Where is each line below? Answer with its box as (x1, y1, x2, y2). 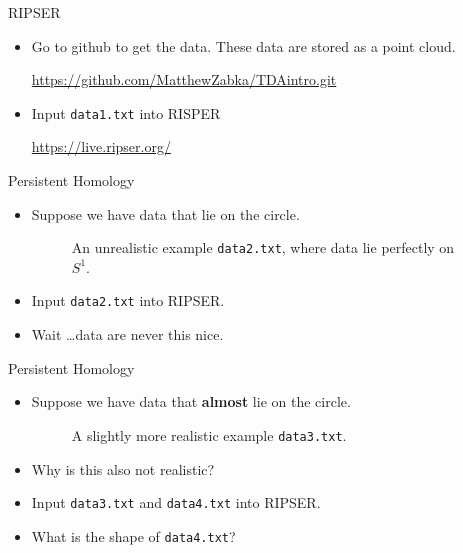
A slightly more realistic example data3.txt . (71, 424, 347, 445)
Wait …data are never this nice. (31, 324, 224, 345)
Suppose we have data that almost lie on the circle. (31, 391, 351, 412)
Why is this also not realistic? (31, 458, 215, 479)
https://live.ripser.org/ (31, 136, 171, 157)
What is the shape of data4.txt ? (31, 525, 236, 546)
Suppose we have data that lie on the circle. (31, 203, 300, 224)
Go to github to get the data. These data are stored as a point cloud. (31, 35, 456, 56)
